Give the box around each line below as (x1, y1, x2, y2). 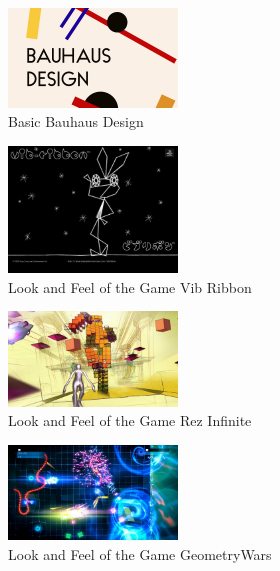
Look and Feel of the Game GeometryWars (8, 543, 272, 564)
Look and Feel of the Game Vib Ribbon (8, 276, 252, 297)
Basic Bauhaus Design (8, 111, 144, 132)
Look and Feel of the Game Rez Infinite (8, 410, 252, 431)
